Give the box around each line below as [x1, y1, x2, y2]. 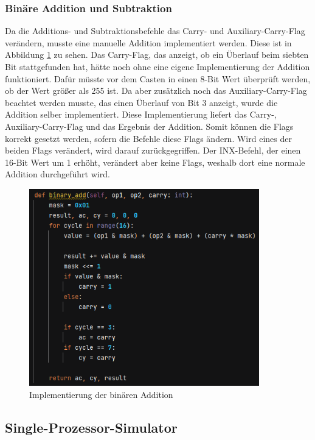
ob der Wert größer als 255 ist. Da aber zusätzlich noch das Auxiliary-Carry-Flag [5, 84, 307, 97]
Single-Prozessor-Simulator [5, 417, 178, 436]
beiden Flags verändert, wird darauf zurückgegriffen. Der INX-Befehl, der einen [5, 144, 301, 157]
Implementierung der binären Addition [29, 388, 173, 400]
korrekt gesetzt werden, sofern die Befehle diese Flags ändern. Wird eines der [5, 132, 292, 144]
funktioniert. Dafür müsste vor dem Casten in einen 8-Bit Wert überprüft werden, [5, 72, 311, 85]
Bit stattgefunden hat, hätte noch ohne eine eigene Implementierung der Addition [5, 60, 310, 73]
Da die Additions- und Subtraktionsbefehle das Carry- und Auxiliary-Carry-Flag [5, 24, 305, 37]
